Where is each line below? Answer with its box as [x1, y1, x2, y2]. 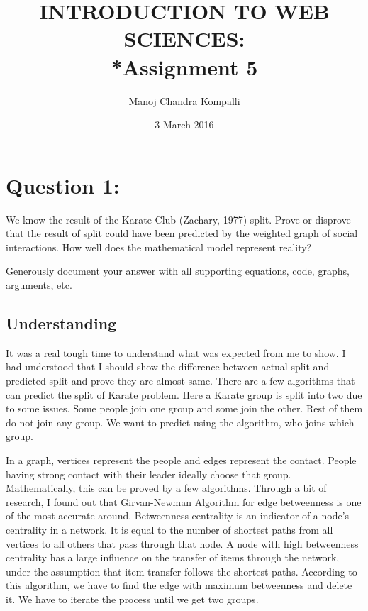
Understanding [6, 312, 117, 334]
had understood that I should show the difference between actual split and [6, 359, 330, 374]
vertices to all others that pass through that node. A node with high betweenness [6, 536, 359, 551]
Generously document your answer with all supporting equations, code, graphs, [6, 263, 350, 278]
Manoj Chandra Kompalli [128, 93, 240, 108]
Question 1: [6, 170, 120, 199]
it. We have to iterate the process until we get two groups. [6, 591, 259, 606]
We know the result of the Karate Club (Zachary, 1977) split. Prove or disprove [6, 211, 351, 226]
